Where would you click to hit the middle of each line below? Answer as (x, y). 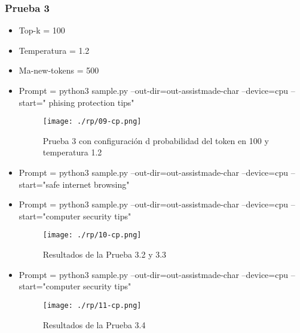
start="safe (39, 184)
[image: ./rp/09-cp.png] (92, 122)
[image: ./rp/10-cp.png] (92, 235)
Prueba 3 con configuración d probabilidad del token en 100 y (156, 140)
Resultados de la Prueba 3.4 (94, 324)
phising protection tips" (91, 102)
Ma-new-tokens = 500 (59, 70)
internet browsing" (96, 184)
